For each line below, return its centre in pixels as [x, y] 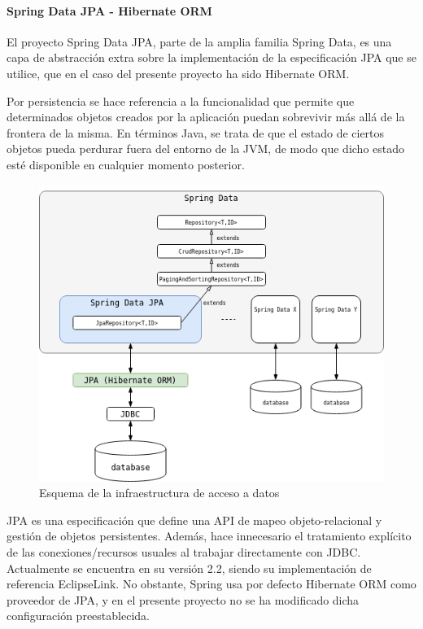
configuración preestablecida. [78, 616]
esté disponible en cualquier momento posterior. [126, 164]
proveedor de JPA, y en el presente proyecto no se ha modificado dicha [183, 599]
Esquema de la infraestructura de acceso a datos [159, 493]
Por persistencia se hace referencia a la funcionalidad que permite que [181, 100]
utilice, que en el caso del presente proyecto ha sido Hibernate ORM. [178, 73]
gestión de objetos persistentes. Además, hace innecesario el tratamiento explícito [209, 536]
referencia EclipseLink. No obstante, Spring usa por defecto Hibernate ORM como [211, 584]
